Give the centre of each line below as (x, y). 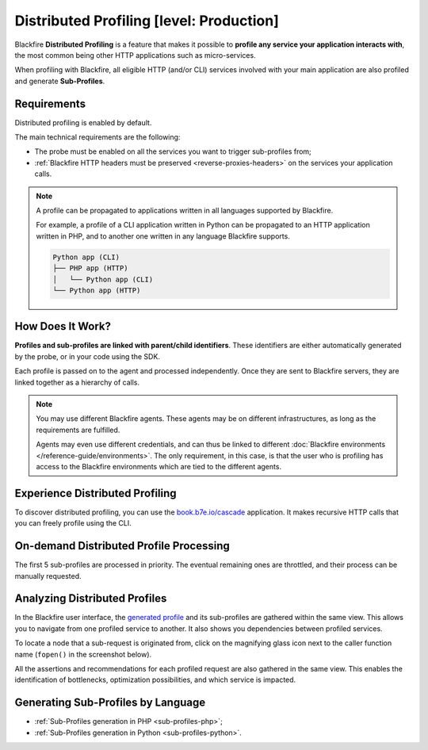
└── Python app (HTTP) (97, 290)
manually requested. (48, 576)
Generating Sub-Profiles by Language (110, 703)
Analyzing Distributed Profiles (91, 599)
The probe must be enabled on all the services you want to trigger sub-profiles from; (173, 151)
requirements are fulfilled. (78, 430)
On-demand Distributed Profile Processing (122, 546)
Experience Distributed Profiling (96, 493)
